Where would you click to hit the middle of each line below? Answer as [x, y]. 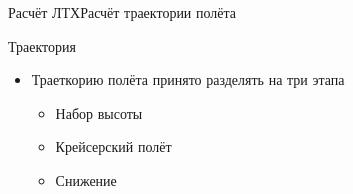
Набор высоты [99, 112]
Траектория [42, 45]
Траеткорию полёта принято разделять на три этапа [188, 79]
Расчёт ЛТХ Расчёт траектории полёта [122, 12]
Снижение [86, 179]
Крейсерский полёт [113, 146]
